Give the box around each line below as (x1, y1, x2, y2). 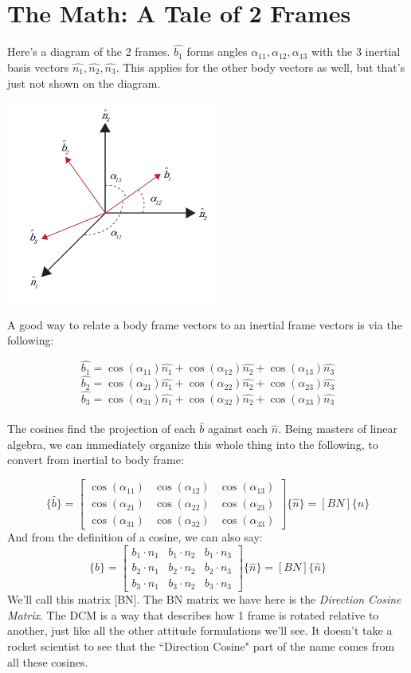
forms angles (186, 43, 248, 60)
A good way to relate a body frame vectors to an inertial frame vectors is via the (7, 316, 402, 333)
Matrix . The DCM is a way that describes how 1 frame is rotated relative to (7, 606, 379, 623)
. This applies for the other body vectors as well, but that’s (115, 58, 405, 75)
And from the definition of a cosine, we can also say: (7, 529, 263, 545)
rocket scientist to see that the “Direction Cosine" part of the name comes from (7, 638, 395, 654)
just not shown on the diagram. (7, 74, 161, 91)
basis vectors (7, 58, 69, 75)
